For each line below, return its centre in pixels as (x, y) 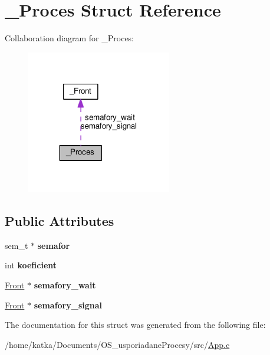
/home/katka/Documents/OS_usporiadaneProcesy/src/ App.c (117, 344)
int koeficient (31, 265)
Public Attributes (60, 221)
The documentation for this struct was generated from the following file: (135, 325)
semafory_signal (68, 305)
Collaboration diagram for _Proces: (70, 38)
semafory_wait (65, 285)
